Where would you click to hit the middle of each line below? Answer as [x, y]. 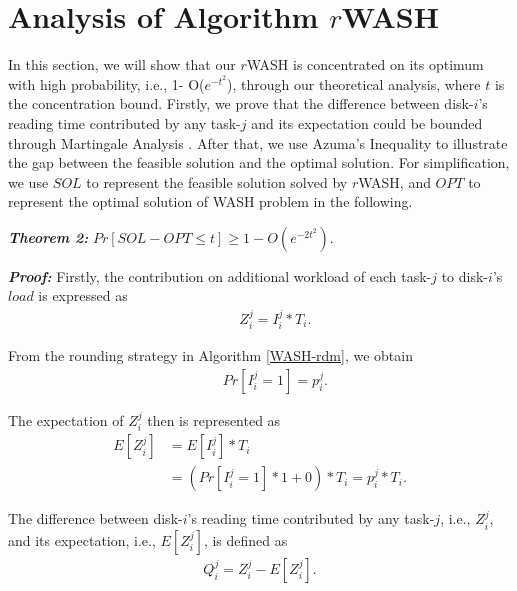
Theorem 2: [48, 236]
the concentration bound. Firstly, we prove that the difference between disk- [241, 103]
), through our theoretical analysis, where [354, 83]
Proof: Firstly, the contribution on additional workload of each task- [220, 275]
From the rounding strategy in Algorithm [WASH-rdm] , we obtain [210, 355]
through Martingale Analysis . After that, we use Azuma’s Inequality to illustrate [258, 142]
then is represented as [214, 419]
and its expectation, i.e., [82, 539]
